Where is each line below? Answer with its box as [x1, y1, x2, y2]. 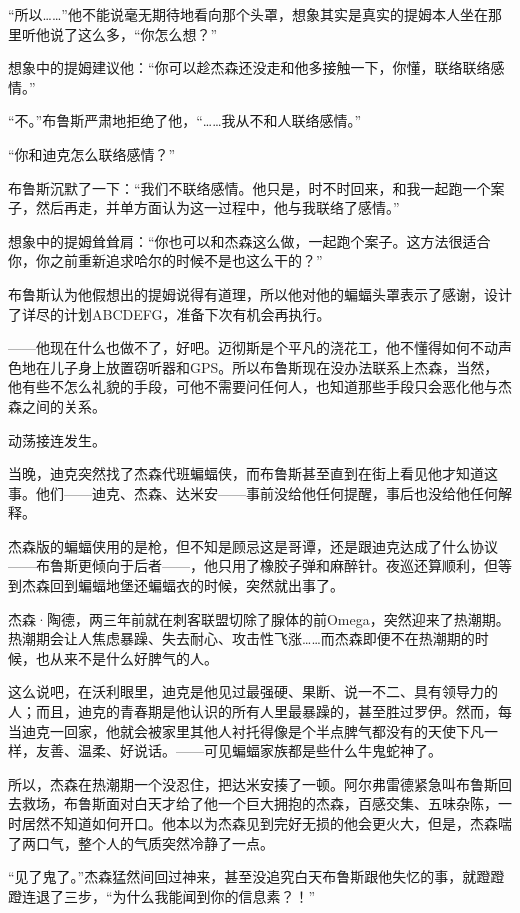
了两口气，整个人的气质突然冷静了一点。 [8, 832, 274, 853]
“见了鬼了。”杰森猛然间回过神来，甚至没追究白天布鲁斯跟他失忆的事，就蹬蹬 [8, 866, 505, 887]
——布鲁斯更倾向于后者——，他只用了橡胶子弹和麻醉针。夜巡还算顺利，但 [8, 555, 498, 576]
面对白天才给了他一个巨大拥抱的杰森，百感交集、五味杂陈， [105, 793, 498, 814]
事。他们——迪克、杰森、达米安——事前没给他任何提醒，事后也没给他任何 [8, 482, 498, 503]
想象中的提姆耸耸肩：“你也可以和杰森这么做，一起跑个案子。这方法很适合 [8, 230, 491, 251]
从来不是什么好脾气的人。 [49, 647, 218, 668]
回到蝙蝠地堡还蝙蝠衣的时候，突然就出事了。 [49, 575, 344, 596]
